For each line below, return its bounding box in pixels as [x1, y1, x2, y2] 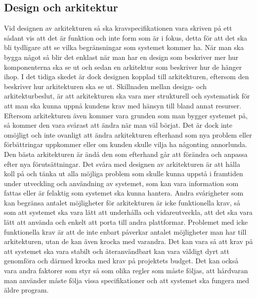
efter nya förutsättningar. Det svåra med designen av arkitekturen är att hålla [4, 158, 240, 169]
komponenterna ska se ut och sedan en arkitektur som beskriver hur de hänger [4, 61, 242, 72]
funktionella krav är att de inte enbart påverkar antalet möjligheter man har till [4, 226, 247, 237]
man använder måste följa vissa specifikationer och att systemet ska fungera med [4, 275, 250, 285]
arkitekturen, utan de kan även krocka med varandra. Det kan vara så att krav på [4, 236, 253, 247]
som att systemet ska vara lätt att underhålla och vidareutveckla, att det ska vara [4, 207, 253, 217]
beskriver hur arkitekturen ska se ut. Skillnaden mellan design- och [4, 81, 207, 91]
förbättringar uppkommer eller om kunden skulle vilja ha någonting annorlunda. [4, 139, 247, 149]
